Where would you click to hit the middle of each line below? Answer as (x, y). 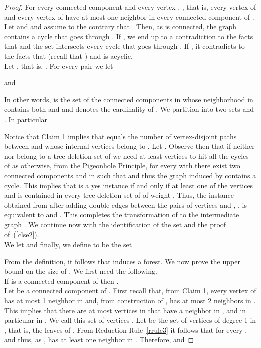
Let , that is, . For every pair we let (59, 66)
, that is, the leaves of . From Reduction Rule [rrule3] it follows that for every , (126, 330)
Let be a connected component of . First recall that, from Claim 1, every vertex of (130, 291)
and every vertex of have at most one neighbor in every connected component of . (129, 16)
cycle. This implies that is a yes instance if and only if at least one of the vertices (129, 185)
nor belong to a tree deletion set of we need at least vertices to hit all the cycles (126, 155)
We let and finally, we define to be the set (68, 244)
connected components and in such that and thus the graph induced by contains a (130, 175)
